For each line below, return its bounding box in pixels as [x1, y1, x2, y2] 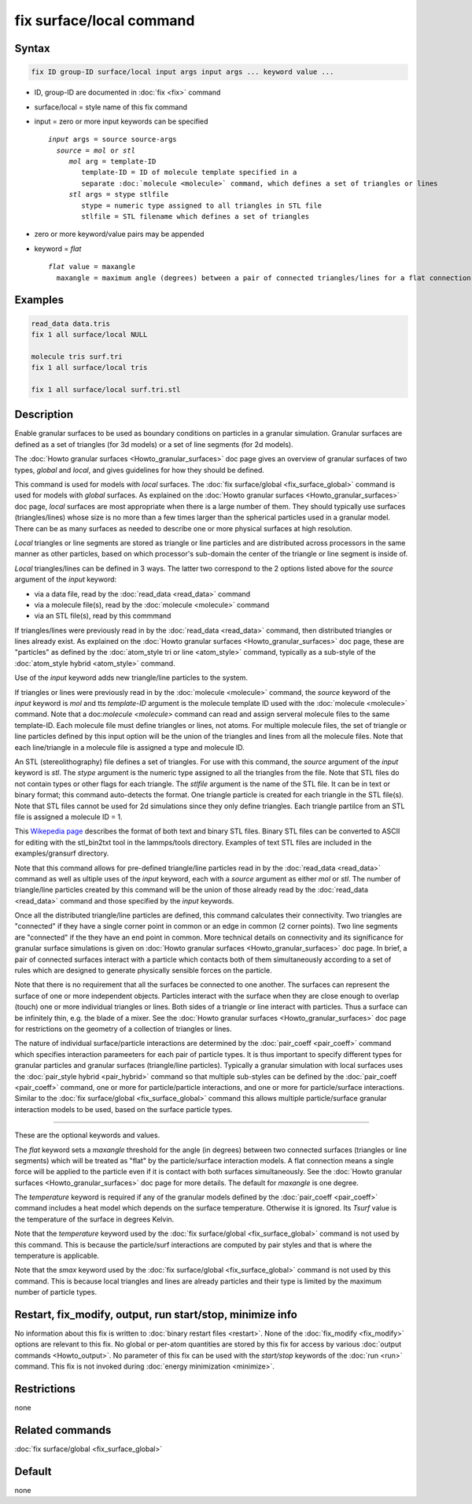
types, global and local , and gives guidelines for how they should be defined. [14, 465, 265, 475]
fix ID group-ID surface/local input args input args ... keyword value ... [31, 68, 334, 76]
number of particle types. [14, 1288, 98, 1297]
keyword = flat [34, 244, 82, 253]
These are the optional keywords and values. [14, 1130, 160, 1140]
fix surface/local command [14, 12, 195, 29]
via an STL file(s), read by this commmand [34, 611, 171, 621]
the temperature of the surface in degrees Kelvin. [14, 1214, 175, 1224]
